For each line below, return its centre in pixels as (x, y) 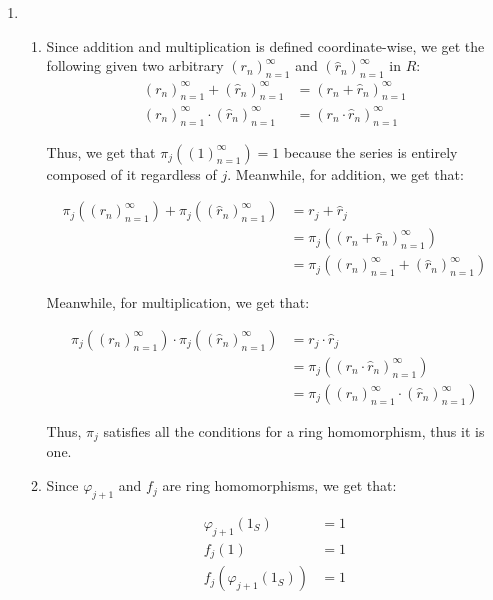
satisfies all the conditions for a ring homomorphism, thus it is (294, 431)
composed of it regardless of (131, 173)
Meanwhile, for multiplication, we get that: (178, 302)
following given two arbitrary (135, 65)
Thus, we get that (101, 151)
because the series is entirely (371, 151)
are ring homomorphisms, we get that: (279, 485)
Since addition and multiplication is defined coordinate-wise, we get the (265, 45)
